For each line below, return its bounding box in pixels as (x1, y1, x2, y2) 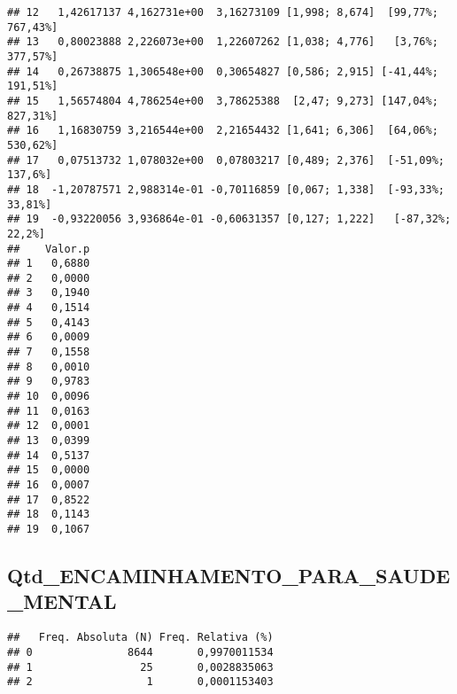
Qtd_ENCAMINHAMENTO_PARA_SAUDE (7, 562, 451, 589)
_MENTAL (7, 588, 117, 615)
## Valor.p (7, 242, 90, 255)
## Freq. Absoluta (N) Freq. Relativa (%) (7, 631, 274, 644)
